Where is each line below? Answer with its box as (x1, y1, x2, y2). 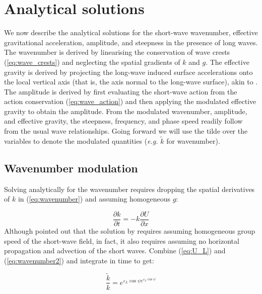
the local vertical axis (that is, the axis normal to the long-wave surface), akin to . (4, 76, 258, 87)
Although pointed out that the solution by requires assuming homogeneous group (4, 225, 255, 236)
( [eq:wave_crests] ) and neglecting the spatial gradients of (4, 56, 180, 67)
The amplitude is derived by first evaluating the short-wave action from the (4, 86, 237, 96)
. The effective (206, 56, 249, 67)
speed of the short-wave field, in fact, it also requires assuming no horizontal (4, 235, 239, 246)
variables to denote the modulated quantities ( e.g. (4, 135, 158, 146)
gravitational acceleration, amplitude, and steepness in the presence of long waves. (4, 37, 258, 47)
